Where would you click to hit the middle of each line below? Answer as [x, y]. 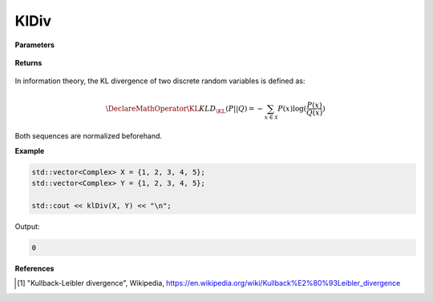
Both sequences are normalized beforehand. [89, 136]
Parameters [35, 45]
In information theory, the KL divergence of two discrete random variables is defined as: [160, 81]
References [34, 268]
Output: [27, 226]
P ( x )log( [292, 108]
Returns [28, 62]
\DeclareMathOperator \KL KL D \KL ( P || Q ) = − [184, 110]
